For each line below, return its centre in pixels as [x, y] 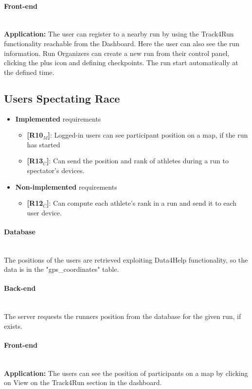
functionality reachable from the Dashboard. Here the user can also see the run [122, 43]
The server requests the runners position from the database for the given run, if [123, 316]
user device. [44, 212]
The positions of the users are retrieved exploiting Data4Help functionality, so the [126, 259]
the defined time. [29, 72]
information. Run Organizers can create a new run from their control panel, [117, 53]
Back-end [20, 288]
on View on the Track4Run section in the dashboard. [83, 382]
